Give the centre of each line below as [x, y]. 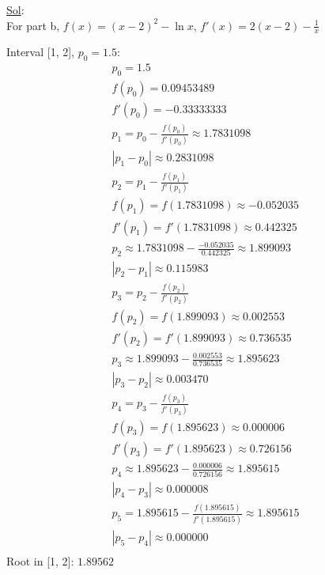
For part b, [33, 25]
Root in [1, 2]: [40, 560]
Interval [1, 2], [40, 52]
